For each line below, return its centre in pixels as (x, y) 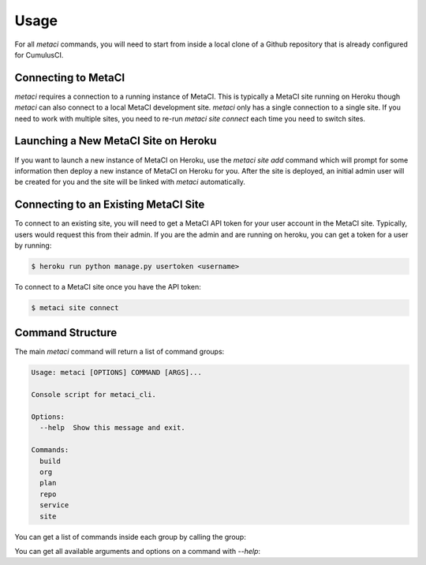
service (54, 505)
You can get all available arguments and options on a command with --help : (137, 551)
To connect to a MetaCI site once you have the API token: (108, 286)
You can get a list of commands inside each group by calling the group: (130, 537)
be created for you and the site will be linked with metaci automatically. (130, 182)
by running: (33, 245)
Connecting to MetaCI (70, 78)
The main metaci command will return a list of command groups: (120, 352)
